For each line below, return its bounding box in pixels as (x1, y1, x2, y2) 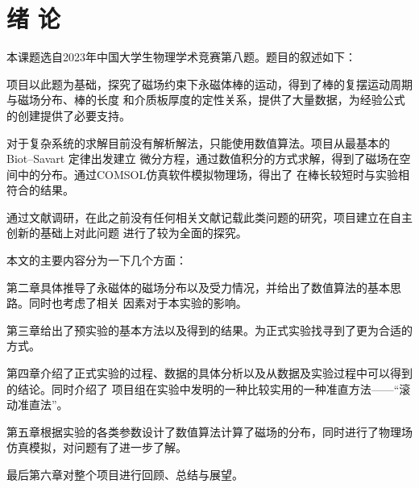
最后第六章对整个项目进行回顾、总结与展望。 (6, 466, 243, 482)
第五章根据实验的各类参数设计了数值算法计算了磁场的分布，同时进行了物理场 (6, 423, 413, 440)
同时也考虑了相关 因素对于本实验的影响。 (28, 294, 247, 311)
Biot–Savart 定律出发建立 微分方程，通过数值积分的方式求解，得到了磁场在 (6, 150, 400, 167)
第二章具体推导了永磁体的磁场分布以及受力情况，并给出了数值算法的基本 (6, 278, 390, 295)
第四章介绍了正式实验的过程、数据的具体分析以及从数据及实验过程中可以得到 (6, 365, 413, 382)
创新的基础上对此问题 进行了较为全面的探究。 (6, 224, 247, 241)
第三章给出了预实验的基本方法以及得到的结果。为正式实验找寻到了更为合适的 (6, 321, 413, 338)
